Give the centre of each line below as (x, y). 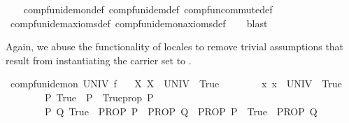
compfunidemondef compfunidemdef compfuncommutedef (148, 9)
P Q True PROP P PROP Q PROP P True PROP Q (181, 111)
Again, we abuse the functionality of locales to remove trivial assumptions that (175, 46)
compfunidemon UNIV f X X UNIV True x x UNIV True (176, 84)
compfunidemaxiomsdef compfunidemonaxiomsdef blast (139, 23)
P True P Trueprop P (99, 97)
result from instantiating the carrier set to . (99, 60)
